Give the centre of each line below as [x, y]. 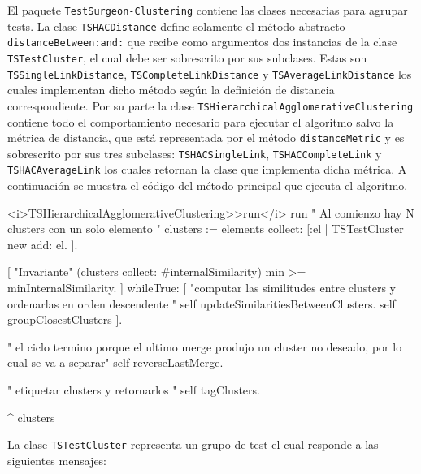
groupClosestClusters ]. [65, 319]
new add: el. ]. [43, 244]
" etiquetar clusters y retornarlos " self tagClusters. [134, 390]
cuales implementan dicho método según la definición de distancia [171, 90]
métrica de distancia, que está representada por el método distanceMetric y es [206, 138]
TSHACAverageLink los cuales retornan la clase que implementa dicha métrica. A [207, 169]
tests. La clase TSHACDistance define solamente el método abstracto [176, 26]
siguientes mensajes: [57, 460]
